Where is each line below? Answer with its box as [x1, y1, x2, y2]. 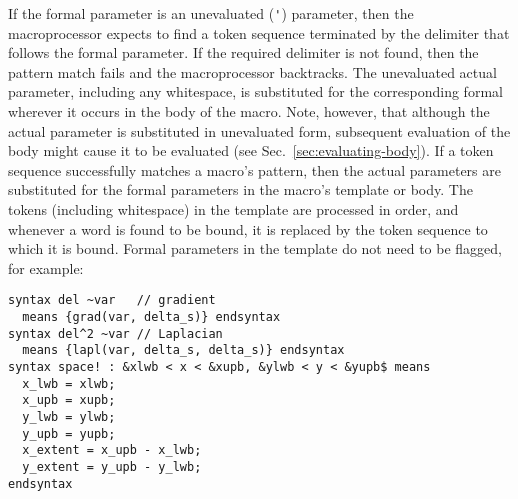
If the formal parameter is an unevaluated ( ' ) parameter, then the [8, 3, 414, 23]
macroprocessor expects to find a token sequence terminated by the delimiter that [8, 22, 510, 43]
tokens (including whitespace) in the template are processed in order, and [8, 199, 459, 219]
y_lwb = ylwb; [22, 409, 116, 424]
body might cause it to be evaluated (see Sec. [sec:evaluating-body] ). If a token [8, 140, 494, 161]
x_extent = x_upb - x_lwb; [22, 443, 202, 458]
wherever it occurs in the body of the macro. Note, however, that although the [8, 101, 490, 122]
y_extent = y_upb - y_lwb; [22, 459, 202, 474]
